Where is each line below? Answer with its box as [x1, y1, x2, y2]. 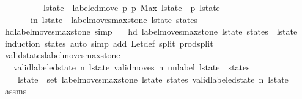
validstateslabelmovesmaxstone [4, 49, 120, 61]
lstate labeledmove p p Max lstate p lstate [43, 1, 220, 13]
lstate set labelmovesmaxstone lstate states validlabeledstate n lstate [17, 72, 289, 85]
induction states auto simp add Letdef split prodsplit [4, 36, 213, 49]
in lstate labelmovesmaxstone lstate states [30, 13, 198, 26]
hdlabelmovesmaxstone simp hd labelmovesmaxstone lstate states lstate [4, 25, 298, 38]
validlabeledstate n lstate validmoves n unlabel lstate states [13, 60, 250, 73]
